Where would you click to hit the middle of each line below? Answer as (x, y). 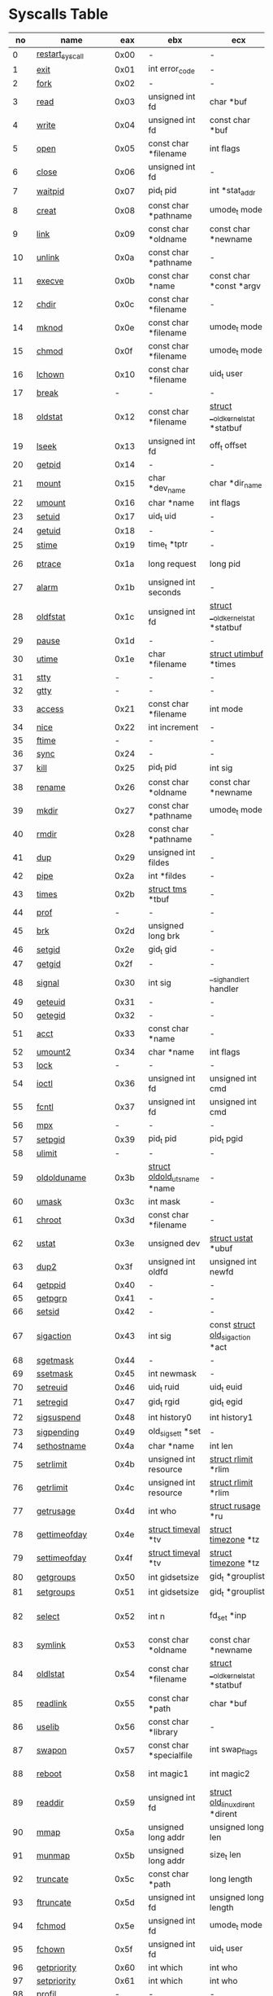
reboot (49, 1774)
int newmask (172, 1373)
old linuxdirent (232, 1803)
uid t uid (162, 517)
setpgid (51, 1139)
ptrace (49, 564)
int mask (165, 1202)
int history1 (232, 1417)
